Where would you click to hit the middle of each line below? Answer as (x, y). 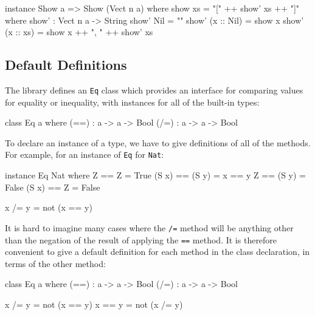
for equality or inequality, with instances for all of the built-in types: (132, 102)
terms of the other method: (55, 263)
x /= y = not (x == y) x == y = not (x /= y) (94, 304)
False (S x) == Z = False (53, 187)
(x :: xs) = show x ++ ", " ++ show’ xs (79, 32)
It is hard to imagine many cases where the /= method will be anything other (149, 227)
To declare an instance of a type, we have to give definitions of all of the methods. (158, 142)
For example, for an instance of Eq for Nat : (85, 154)
